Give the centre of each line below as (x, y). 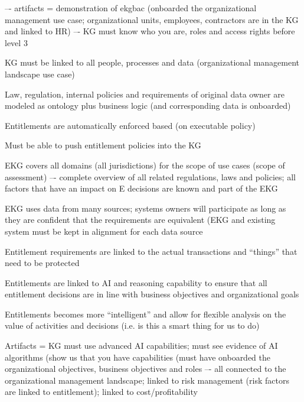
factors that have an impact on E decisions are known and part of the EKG (141, 188)
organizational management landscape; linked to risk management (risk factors (147, 380)
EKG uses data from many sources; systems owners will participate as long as (146, 208)
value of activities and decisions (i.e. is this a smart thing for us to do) (132, 325)
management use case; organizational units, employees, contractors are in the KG (152, 19)
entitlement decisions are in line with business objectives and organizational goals (152, 294)
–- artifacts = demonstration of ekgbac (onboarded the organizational (131, 8)
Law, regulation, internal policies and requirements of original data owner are (145, 94)
